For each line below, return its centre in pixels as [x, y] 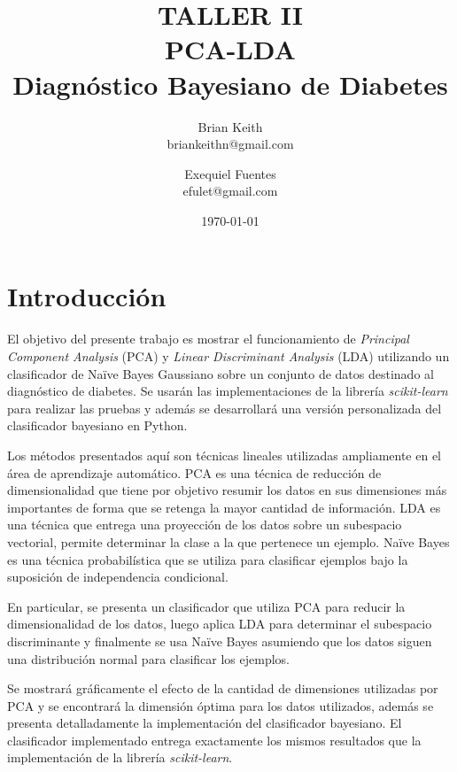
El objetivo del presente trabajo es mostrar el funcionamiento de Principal [208, 339]
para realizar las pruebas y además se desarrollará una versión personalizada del [225, 408]
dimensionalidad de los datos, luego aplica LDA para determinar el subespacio [220, 624]
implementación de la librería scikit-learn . [120, 757]
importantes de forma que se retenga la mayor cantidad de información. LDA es [224, 507]
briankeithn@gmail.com [230, 144]
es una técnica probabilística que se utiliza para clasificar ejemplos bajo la [208, 559]
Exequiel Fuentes [230, 173]
